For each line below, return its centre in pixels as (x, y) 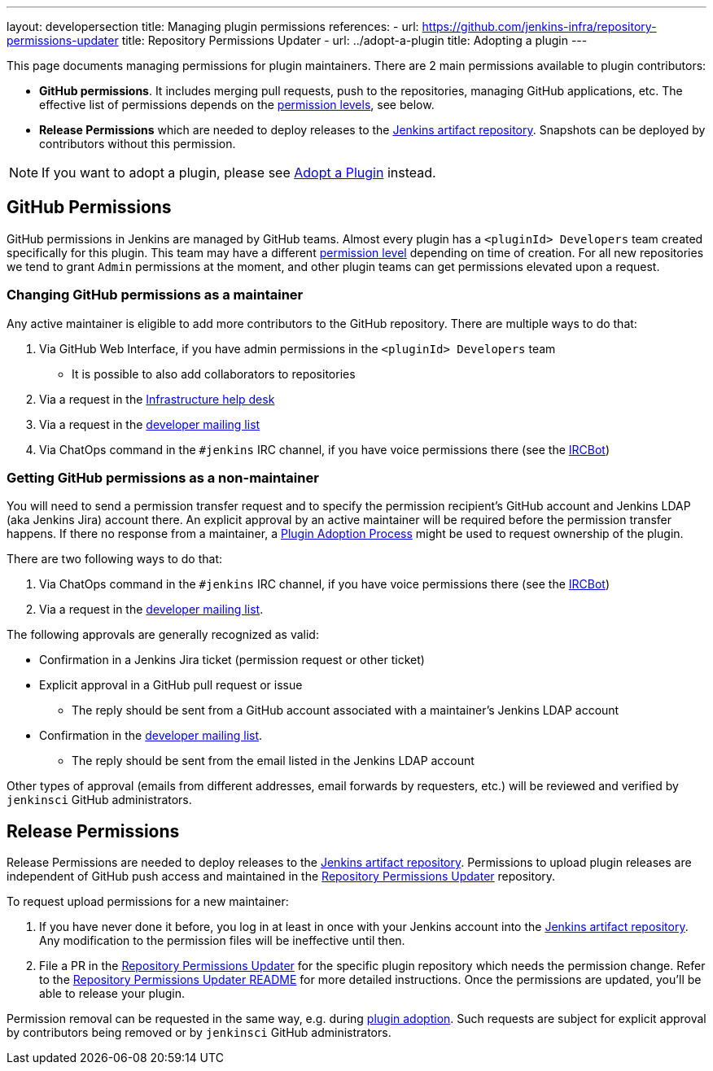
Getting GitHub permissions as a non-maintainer (163, 477)
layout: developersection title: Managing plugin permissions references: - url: (213, 26)
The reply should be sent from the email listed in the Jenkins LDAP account (273, 761)
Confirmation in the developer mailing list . (151, 736)
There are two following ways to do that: (114, 559)
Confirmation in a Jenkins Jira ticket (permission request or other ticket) (232, 660)
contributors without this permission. (138, 144)
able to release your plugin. (112, 994)
